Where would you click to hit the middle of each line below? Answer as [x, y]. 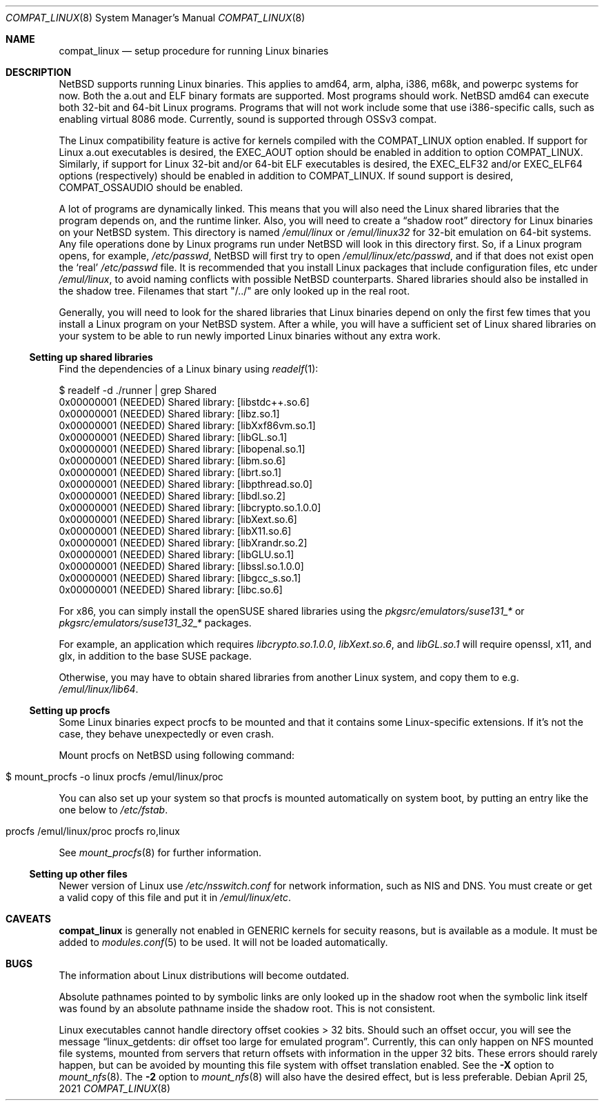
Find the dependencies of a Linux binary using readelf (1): [189, 369]
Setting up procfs [70, 710]
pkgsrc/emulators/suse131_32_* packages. [155, 623]
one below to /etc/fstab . [113, 810]
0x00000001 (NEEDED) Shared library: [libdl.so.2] [172, 496]
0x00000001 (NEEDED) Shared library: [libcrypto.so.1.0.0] [190, 507]
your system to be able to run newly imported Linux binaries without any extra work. [250, 336]
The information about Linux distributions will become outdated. [204, 975]
